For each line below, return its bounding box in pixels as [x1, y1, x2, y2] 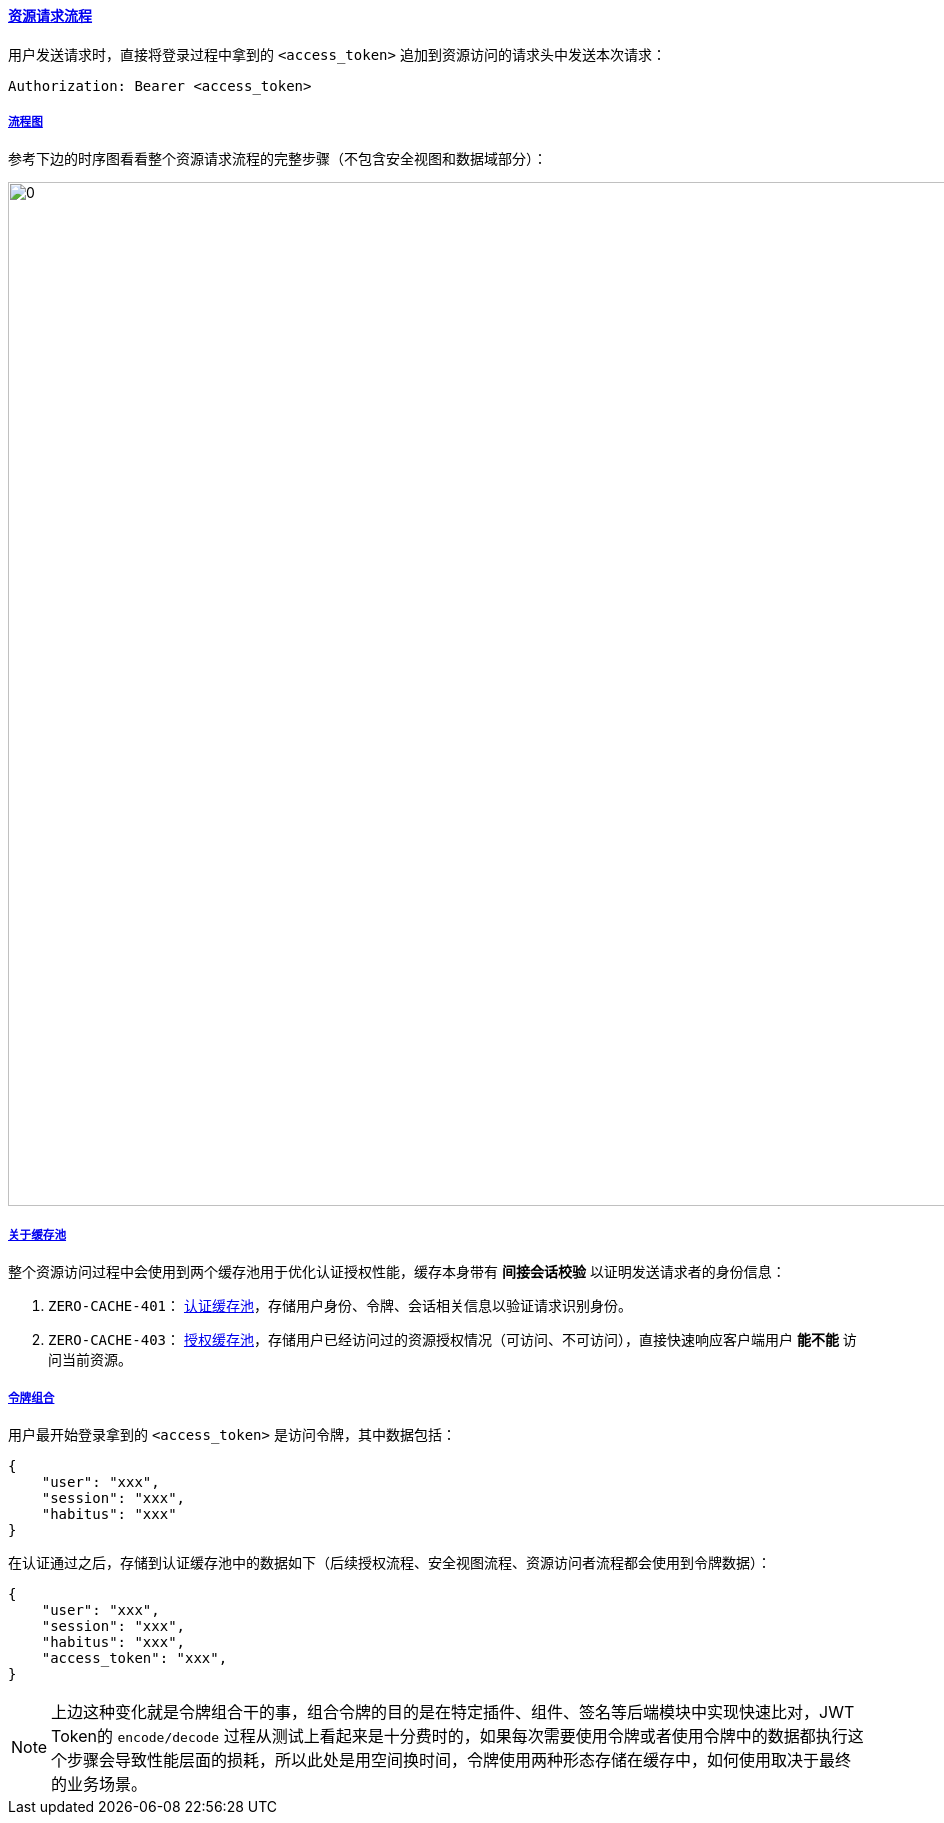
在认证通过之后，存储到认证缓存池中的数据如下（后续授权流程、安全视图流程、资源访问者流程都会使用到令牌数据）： [8, 1553, 771, 1571]
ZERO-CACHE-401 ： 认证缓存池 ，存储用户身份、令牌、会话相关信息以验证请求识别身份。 [48, 1297, 632, 1315]
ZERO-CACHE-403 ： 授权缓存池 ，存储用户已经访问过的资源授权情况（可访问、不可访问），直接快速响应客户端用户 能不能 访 [48, 1331, 857, 1349]
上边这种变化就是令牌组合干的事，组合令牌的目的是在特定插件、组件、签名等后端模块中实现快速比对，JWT [51, 1701, 855, 1722]
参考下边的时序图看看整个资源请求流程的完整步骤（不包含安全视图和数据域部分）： [8, 150, 547, 168]
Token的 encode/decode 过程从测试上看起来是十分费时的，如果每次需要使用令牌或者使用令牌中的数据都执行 [51, 1725, 848, 1746]
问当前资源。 [48, 1351, 132, 1369]
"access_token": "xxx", [41, 1649, 228, 1666]
